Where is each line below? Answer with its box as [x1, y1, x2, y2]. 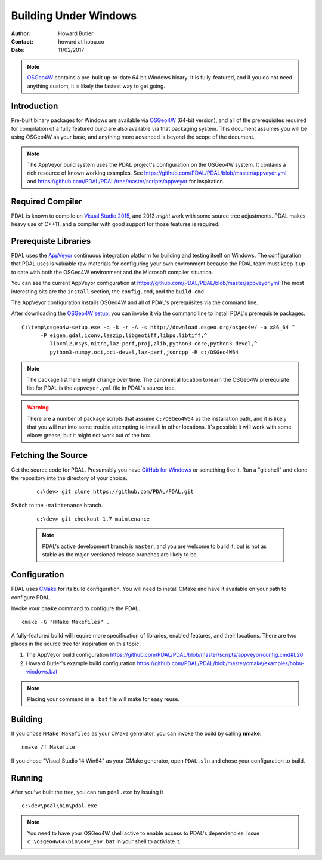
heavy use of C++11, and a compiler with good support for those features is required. [11, 221, 220, 228]
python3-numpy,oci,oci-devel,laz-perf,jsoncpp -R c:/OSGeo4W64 [49, 348, 239, 356]
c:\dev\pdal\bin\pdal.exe [21, 803, 98, 809]
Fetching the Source [11, 450, 88, 460]
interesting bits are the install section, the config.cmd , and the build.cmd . [11, 287, 206, 295]
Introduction [11, 101, 58, 111]
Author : [11, 30, 31, 37]
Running [11, 773, 44, 783]
